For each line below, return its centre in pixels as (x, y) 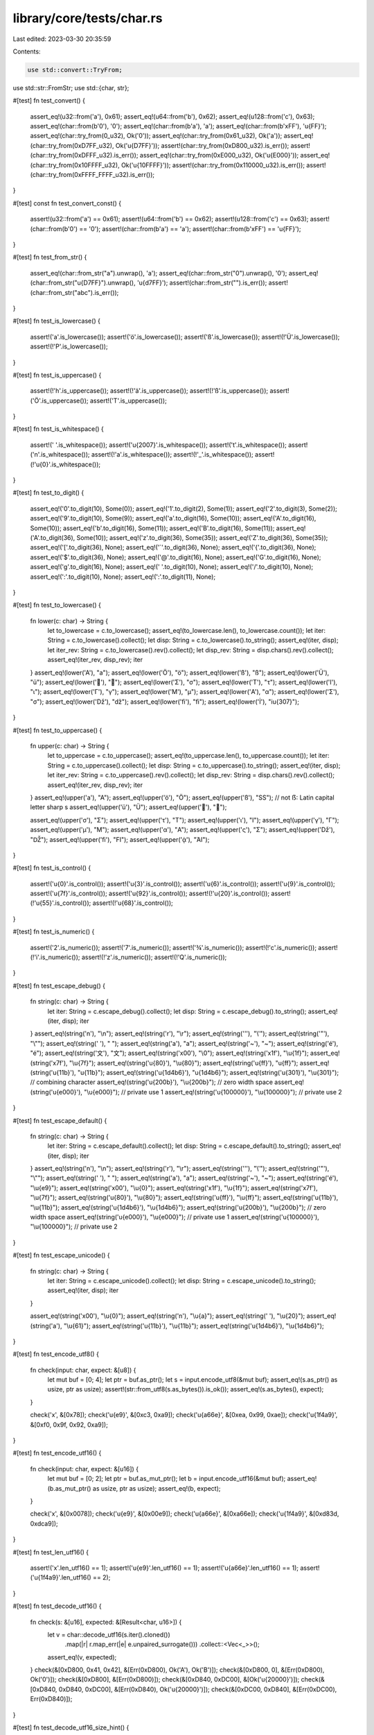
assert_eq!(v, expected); (82, 1657)
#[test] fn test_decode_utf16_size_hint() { (71, 1727)
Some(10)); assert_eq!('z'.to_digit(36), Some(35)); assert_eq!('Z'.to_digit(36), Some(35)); (202, 537)
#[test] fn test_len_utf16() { (51, 1552)
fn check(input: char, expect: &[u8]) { (83, 1370)
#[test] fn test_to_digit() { (48, 493)
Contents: (27, 51)
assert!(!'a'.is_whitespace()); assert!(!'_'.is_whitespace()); (172, 455)
